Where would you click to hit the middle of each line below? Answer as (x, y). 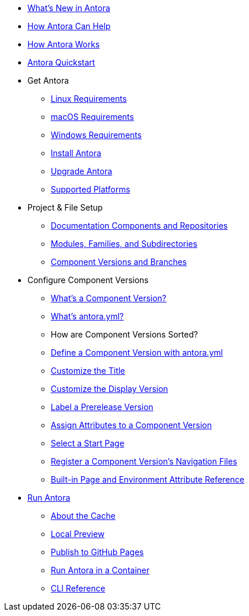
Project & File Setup (65, 207)
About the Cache (83, 516)
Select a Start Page (88, 443)
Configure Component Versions (88, 280)
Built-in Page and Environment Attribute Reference (148, 479)
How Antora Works (64, 44)
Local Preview (78, 534)
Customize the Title (88, 371)
